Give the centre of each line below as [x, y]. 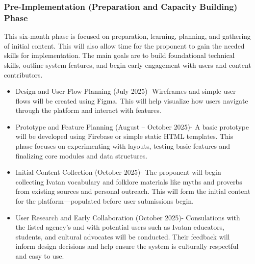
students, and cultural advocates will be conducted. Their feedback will [123, 236]
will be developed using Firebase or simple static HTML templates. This [124, 136]
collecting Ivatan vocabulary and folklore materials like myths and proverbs [129, 181]
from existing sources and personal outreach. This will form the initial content [133, 191]
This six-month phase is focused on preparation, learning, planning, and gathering [127, 36]
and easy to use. [40, 256]
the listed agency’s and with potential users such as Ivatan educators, [120, 227]
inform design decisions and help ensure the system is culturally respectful [127, 246]
